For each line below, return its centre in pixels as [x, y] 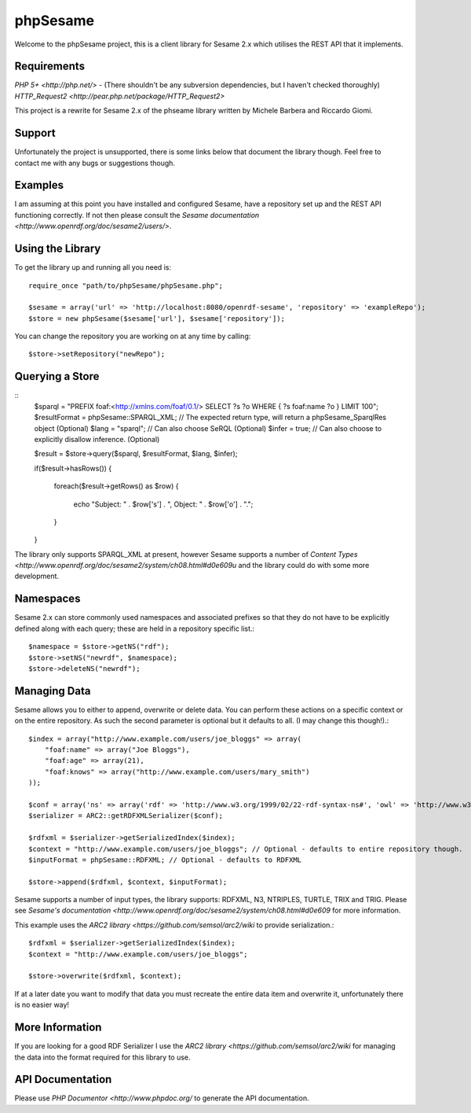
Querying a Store [57, 376]
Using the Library [58, 249]
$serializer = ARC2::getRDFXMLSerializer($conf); [126, 816]
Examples [39, 185]
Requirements [50, 66]
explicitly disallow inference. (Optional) [97, 439]
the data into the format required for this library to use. [103, 1057]
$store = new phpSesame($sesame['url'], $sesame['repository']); [157, 318]
